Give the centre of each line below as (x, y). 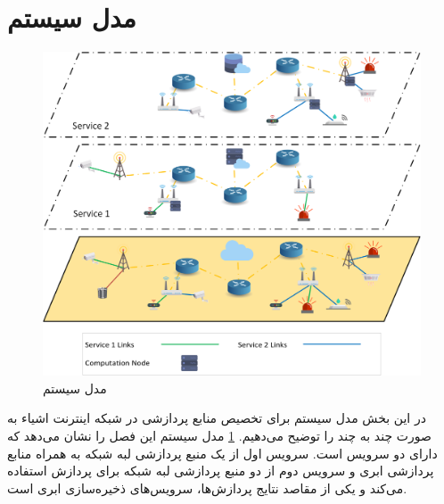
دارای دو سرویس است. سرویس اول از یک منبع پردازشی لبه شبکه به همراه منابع (222, 453)
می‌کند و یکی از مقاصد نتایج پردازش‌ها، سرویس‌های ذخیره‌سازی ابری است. (207, 487)
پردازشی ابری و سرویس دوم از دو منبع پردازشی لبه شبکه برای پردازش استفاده (221, 471)
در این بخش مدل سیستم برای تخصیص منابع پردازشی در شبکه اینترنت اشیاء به (217, 418)
